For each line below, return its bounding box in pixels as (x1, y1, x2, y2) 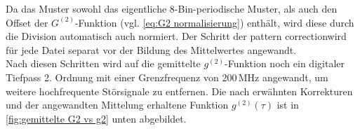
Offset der (6, 15, 48, 29)
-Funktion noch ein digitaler (224, 56, 345, 71)
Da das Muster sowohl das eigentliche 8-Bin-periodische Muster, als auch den (6, 1, 338, 15)
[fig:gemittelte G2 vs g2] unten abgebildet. (6, 111, 187, 125)
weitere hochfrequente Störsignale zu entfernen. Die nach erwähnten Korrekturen (6, 83, 353, 98)
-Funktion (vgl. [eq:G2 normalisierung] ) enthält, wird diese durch (74, 15, 354, 29)
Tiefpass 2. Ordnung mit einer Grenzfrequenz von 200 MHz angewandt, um (6, 69, 328, 84)
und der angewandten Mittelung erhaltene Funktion (6, 97, 229, 112)
